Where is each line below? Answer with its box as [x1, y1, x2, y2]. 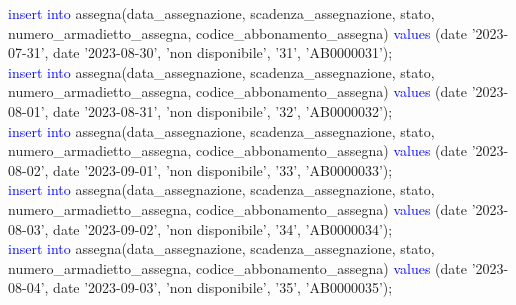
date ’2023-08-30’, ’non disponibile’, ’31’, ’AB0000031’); [53, 42, 393, 63]
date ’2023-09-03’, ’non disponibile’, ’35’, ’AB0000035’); [53, 277, 393, 298]
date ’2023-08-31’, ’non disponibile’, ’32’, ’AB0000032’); [53, 100, 393, 121]
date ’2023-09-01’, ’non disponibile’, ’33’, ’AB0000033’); [53, 159, 393, 180]
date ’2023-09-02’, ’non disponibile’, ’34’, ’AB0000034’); [53, 218, 393, 239]
